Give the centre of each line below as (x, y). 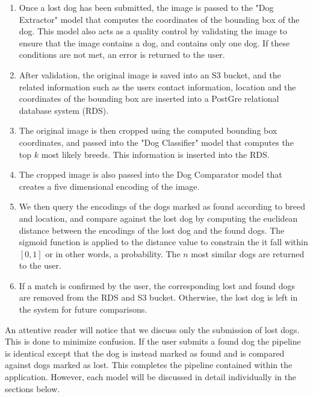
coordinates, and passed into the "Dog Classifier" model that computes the (156, 142)
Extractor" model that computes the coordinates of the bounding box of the (159, 19)
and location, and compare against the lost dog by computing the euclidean (158, 218)
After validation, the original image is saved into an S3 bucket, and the (150, 74)
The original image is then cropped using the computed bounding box (148, 130)
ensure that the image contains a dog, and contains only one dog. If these (154, 42)
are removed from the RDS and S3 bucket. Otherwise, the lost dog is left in (158, 297)
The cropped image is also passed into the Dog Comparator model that (150, 174)
